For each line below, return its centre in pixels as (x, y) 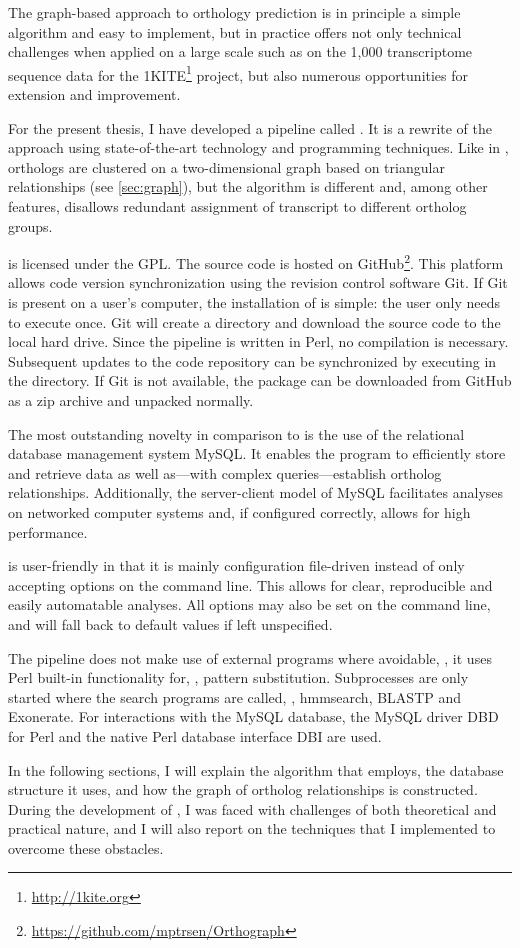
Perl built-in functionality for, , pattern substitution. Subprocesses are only (238, 677)
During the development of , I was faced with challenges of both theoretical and (252, 808)
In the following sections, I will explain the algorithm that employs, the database (256, 769)
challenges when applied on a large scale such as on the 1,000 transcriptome (240, 51)
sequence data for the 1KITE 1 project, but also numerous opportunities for (238, 73)
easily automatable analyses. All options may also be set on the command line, (249, 604)
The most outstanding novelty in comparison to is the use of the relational (236, 433)
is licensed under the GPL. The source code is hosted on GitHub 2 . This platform (256, 261)
